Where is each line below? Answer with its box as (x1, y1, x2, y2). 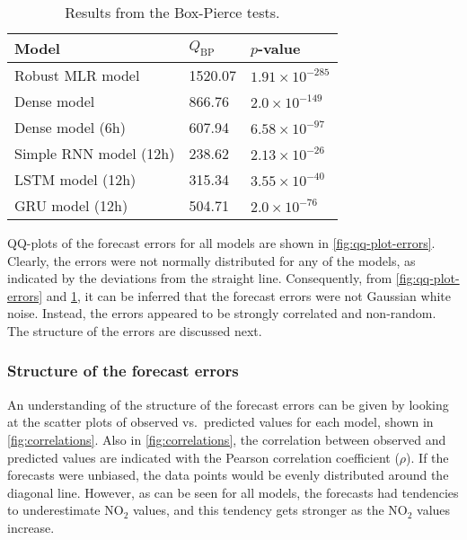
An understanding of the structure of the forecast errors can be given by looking (7, 394, 449, 413)
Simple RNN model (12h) (14, 143, 175, 164)
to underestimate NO (7, 500, 124, 519)
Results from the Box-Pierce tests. (65, 2, 280, 22)
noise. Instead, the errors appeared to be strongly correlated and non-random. (7, 304, 436, 323)
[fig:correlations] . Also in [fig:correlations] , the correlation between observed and (7, 429, 446, 448)
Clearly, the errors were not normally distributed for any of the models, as (7, 251, 416, 270)
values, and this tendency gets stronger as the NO (132, 500, 408, 519)
